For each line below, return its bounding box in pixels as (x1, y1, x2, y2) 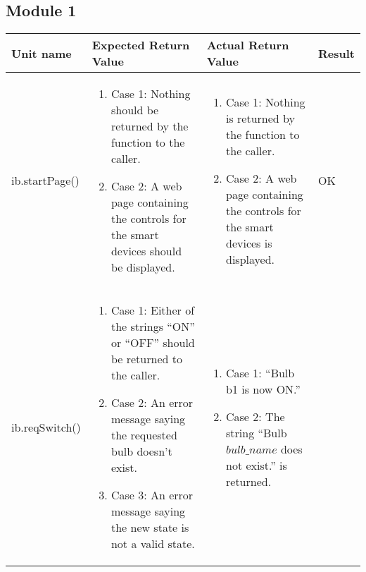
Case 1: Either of (111, 302, 195, 319)
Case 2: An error (111, 394, 194, 411)
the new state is (111, 519, 189, 536)
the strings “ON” (111, 318, 195, 335)
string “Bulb (226, 424, 287, 441)
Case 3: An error (111, 487, 194, 504)
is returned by (226, 109, 295, 126)
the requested (111, 427, 177, 444)
